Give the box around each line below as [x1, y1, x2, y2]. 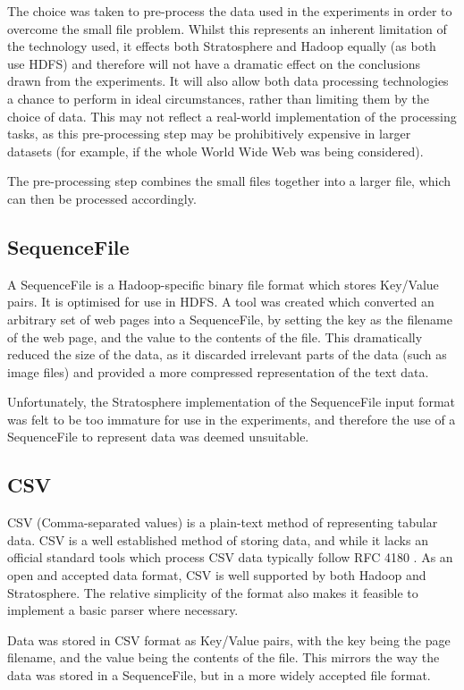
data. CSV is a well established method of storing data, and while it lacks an [7, 530, 428, 549]
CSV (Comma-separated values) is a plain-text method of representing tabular [7, 513, 438, 532]
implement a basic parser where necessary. [7, 601, 239, 619]
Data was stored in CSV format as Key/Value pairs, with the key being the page [7, 630, 451, 649]
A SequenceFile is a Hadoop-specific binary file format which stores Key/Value [7, 274, 439, 293]
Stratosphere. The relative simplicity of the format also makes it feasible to [7, 583, 418, 602]
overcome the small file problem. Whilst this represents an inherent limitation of [7, 19, 447, 38]
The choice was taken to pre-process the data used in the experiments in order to [7, 2, 452, 20]
